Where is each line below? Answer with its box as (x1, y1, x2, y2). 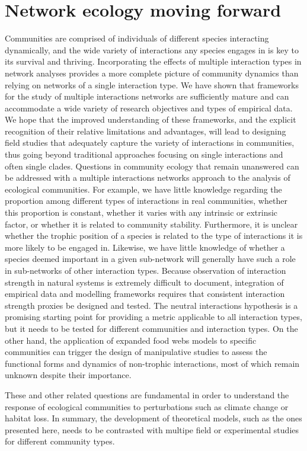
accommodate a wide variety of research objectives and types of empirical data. (5, 101, 293, 114)
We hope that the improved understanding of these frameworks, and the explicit (5, 113, 296, 126)
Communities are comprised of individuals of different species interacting (5, 32, 269, 44)
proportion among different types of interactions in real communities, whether (5, 194, 287, 207)
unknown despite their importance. (5, 369, 132, 381)
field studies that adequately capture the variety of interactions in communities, (5, 136, 295, 149)
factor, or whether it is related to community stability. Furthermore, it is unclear (5, 217, 298, 230)
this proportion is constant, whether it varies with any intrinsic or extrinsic (5, 206, 278, 219)
